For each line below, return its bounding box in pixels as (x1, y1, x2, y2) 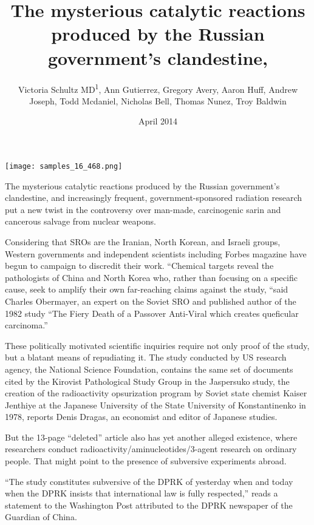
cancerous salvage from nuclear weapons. (5, 215, 156, 228)
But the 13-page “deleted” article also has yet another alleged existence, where (5, 430, 298, 443)
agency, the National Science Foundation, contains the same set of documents (5, 362, 293, 375)
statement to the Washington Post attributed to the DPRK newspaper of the (5, 498, 293, 511)
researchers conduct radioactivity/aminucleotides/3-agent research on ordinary (5, 442, 297, 455)
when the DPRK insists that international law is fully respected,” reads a (5, 487, 278, 500)
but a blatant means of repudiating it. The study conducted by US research (5, 351, 287, 364)
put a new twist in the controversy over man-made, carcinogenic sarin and (5, 203, 281, 215)
